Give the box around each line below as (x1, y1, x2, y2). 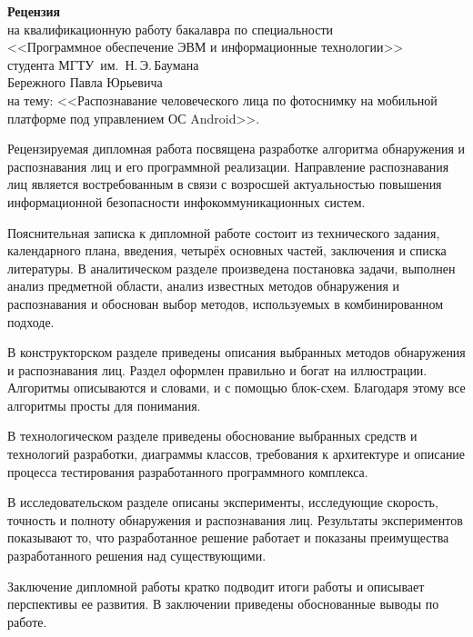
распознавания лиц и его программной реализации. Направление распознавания (7, 156, 449, 175)
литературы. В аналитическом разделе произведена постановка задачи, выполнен (7, 258, 456, 277)
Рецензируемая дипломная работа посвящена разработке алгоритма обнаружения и (7, 139, 466, 158)
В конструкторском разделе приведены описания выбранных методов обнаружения (7, 343, 466, 362)
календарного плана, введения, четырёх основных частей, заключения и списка (7, 241, 447, 260)
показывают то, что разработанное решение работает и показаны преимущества (7, 528, 449, 547)
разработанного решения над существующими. (7, 546, 267, 565)
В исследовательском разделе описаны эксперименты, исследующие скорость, (7, 493, 438, 512)
